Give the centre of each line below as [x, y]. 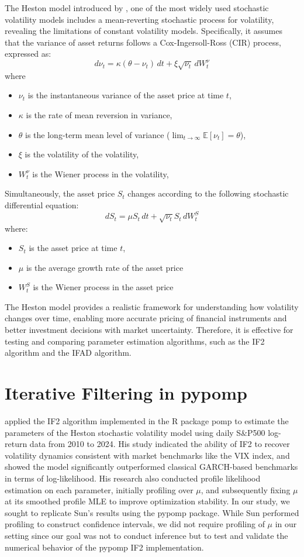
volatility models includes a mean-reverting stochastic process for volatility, [139, 19]
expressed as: [28, 54]
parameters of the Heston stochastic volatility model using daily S [123, 432]
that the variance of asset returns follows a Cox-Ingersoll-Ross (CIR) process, [143, 42]
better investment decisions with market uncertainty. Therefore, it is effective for [149, 330]
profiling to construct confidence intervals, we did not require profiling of [135, 524]
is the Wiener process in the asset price [103, 287]
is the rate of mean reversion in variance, [99, 115]
